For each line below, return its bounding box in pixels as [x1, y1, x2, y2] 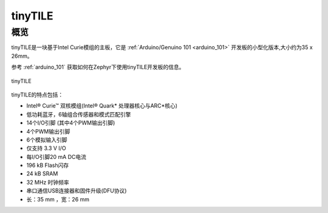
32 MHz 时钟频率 [26, 178, 69, 186]
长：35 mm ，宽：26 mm [26, 195, 90, 203]
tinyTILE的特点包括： [11, 91, 64, 98]
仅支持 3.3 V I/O [26, 144, 66, 152]
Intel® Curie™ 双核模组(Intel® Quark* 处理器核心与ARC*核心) [26, 102, 178, 109]
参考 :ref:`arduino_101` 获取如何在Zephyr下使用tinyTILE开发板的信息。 [11, 64, 185, 71]
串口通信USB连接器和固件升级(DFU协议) [26, 187, 127, 194]
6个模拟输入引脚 [26, 136, 67, 143]
